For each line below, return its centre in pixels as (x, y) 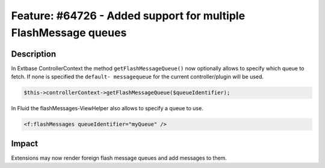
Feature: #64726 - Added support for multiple (128, 16)
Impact (25, 144)
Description (34, 54)
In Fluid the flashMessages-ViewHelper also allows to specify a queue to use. (107, 108)
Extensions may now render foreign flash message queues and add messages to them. (119, 158)
